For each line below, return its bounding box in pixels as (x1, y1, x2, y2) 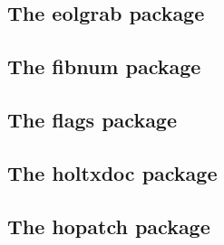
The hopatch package (7, 212, 210, 240)
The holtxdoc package (7, 158, 218, 186)
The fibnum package (7, 52, 201, 80)
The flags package (7, 105, 178, 133)
